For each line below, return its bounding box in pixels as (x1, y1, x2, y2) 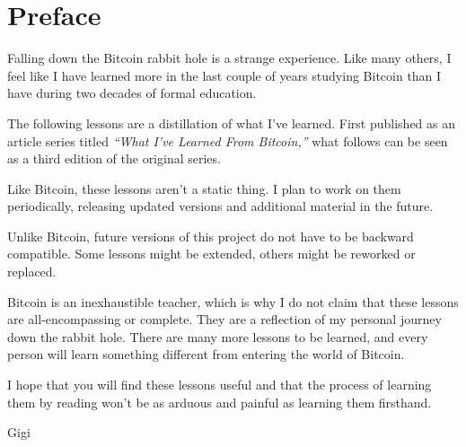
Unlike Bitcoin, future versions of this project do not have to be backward (7, 226, 414, 245)
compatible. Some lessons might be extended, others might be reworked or (7, 244, 416, 263)
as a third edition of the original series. (7, 149, 221, 168)
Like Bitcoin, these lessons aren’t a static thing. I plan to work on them (7, 179, 401, 197)
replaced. (7, 262, 57, 281)
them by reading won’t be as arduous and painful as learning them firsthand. (7, 392, 432, 411)
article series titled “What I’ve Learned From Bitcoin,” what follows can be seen (7, 131, 448, 150)
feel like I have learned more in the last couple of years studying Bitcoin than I (7, 66, 442, 84)
